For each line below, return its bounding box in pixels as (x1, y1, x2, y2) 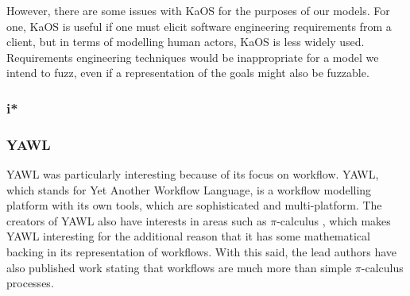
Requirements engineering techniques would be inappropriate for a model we (6, 48, 379, 65)
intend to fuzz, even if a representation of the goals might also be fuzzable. (6, 64, 369, 81)
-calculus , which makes (277, 212, 391, 229)
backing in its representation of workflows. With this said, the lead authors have (6, 244, 397, 259)
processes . (6, 275, 54, 291)
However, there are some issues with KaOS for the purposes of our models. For (6, 2, 390, 18)
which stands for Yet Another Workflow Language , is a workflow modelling (6, 181, 372, 198)
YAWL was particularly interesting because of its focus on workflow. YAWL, (6, 166, 379, 183)
